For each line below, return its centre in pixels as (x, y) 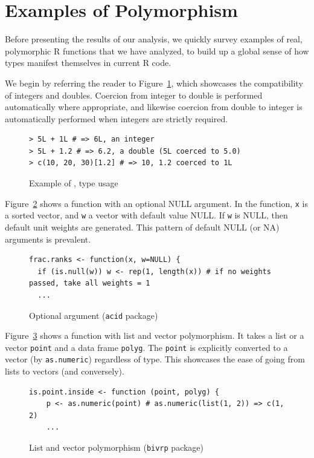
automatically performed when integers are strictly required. (117, 118)
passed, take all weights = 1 (90, 283)
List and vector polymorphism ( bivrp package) (117, 447)
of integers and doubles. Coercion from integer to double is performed (134, 95)
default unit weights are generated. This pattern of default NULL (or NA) (142, 227)
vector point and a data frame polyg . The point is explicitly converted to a (146, 347)
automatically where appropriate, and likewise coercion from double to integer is (154, 107)
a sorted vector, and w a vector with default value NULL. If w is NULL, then (146, 215)
